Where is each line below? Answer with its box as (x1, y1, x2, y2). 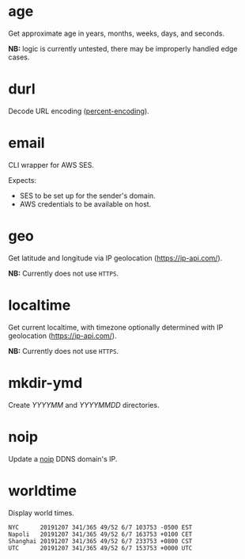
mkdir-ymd (8, 374, 83, 392)
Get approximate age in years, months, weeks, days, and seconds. (8, 29, 225, 38)
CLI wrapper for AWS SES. (8, 160, 95, 169)
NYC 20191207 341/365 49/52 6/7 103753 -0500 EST (8, 523, 193, 531)
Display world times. (8, 508, 75, 517)
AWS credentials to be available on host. (19, 199, 152, 208)
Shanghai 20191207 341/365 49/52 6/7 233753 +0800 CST (8, 537, 193, 545)
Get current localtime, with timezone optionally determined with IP (8, 322, 224, 332)
